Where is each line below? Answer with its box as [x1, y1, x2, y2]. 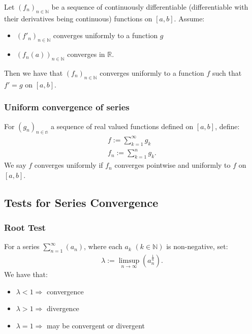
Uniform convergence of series [4, 101, 130, 113]
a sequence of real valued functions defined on [50, 120, 194, 131]
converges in [67, 49, 105, 59]
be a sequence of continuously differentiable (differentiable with [51, 2, 248, 12]
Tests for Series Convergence [4, 194, 159, 210]
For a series [4, 241, 40, 252]
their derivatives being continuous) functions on [4, 13, 152, 23]
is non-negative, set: [166, 241, 228, 252]
